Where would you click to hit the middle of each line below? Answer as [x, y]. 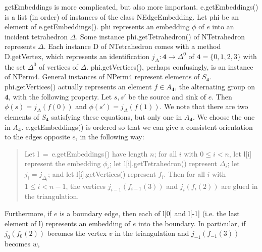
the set [15, 66]
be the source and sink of [167, 96]
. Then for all [184, 174]
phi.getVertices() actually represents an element [78, 86]
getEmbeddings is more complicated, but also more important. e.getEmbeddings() [132, 7]
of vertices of [58, 66]
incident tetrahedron [36, 36]
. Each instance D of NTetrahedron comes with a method [132, 46]
